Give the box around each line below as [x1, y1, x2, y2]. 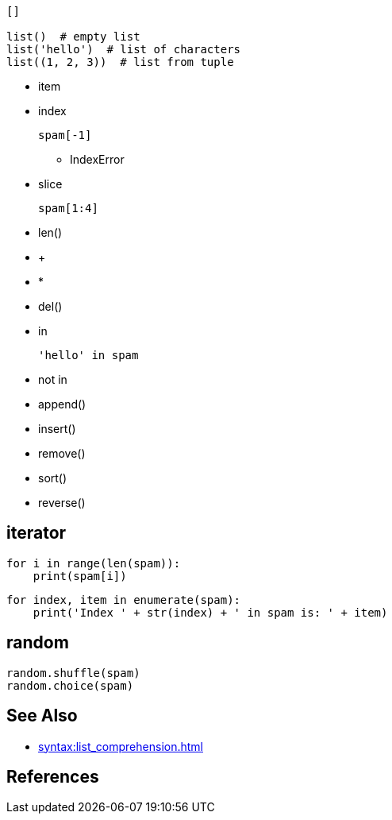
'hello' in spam [38, 349, 139, 362]
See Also [6, 706, 78, 726]
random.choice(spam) [6, 679, 134, 692]
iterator [6, 523, 67, 543]
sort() [38, 471, 67, 485]
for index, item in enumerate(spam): [6, 593, 241, 606]
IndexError [70, 153, 125, 166]
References [6, 766, 99, 787]
